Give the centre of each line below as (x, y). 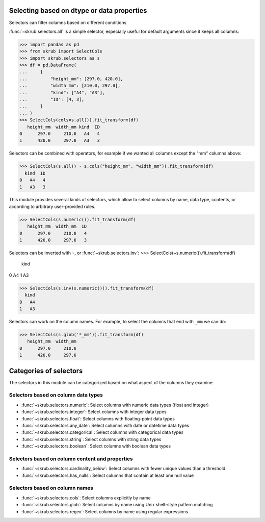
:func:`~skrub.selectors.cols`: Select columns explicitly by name (86, 497)
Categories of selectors (46, 371)
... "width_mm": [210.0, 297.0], (70, 86)
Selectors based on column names (51, 488)
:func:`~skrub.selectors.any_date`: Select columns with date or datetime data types (105, 425)
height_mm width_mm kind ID (64, 127)
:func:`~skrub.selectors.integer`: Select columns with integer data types (94, 412)
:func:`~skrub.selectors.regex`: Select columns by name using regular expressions (105, 511)
